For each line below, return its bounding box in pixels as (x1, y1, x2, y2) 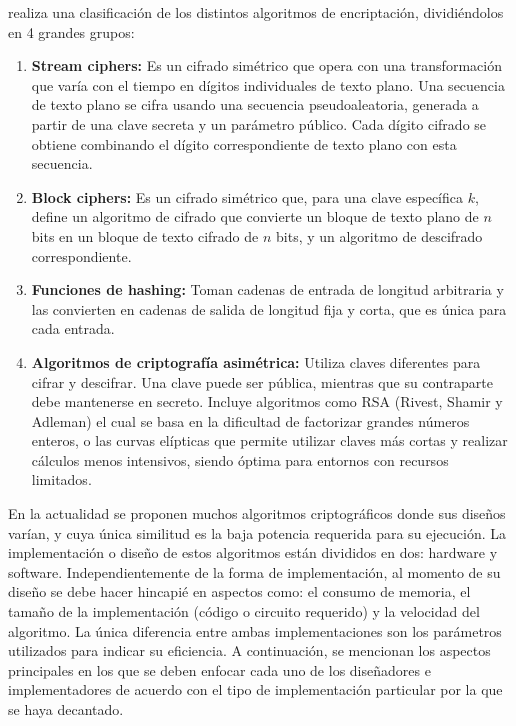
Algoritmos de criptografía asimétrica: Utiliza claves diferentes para (31, 351, 481, 372)
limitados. (31, 469, 92, 490)
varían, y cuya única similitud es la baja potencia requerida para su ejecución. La (8, 522, 506, 543)
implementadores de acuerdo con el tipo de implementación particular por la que (8, 679, 503, 700)
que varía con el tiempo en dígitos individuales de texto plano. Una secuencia (31, 74, 505, 95)
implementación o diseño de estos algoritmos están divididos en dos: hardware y (8, 542, 498, 563)
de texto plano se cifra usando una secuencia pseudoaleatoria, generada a (31, 94, 479, 115)
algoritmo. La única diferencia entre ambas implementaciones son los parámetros (8, 620, 502, 641)
